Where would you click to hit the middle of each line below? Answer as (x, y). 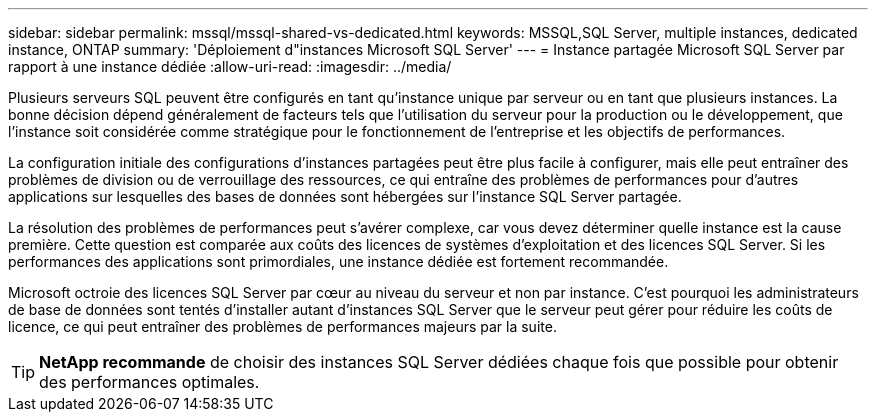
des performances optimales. (149, 382)
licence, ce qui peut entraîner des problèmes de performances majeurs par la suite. (282, 326)
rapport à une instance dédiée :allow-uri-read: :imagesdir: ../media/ (230, 66)
